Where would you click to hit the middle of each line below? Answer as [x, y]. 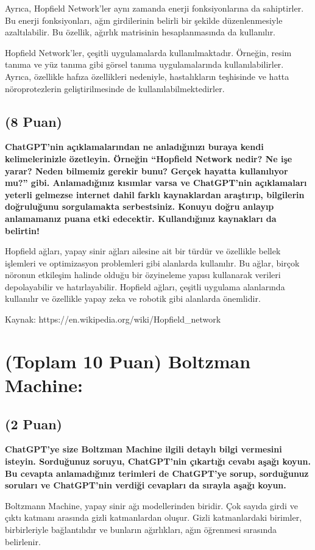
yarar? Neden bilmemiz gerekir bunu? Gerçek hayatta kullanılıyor [147, 170]
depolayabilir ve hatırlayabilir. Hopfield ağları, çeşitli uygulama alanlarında [145, 286]
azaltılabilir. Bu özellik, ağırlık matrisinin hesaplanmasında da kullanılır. [140, 32]
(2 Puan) [34, 423]
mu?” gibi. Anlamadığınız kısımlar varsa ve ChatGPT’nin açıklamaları [156, 183]
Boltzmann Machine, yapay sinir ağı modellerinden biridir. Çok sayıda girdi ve [151, 505]
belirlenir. [23, 541]
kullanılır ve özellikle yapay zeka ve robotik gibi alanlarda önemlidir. [133, 298]
